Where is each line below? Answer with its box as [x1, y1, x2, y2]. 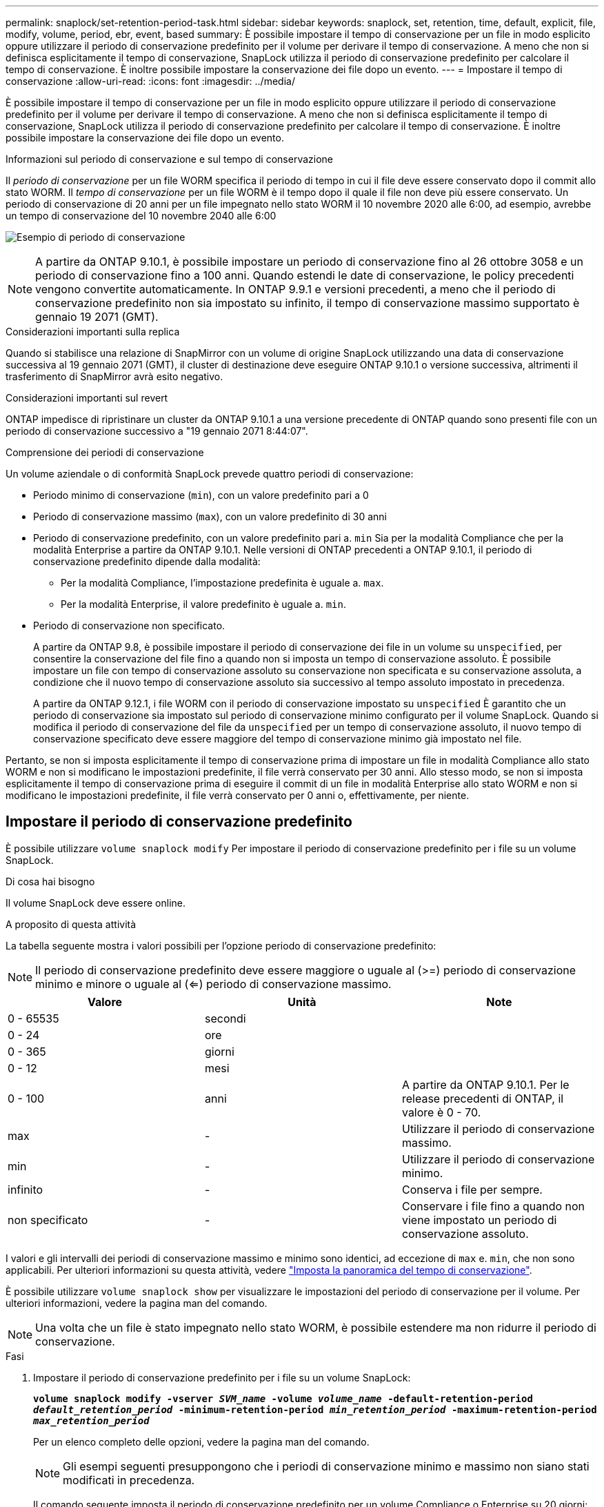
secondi [204, 1011, 246, 1025]
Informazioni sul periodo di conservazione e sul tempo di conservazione [6, 153, 333, 165]
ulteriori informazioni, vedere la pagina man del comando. [6, 1297, 268, 1309]
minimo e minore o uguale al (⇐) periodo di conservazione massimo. [35, 976, 392, 991]
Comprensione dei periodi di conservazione [6, 446, 204, 458]
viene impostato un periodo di [401, 1212, 557, 1227]
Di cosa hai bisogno [6, 875, 95, 887]
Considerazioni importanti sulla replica [6, 326, 180, 337]
